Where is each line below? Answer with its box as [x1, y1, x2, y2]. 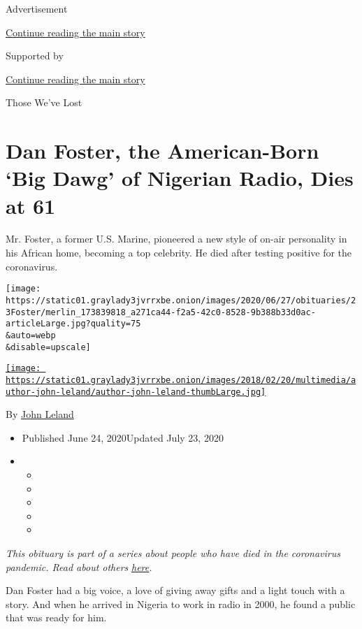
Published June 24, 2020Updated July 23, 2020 [22, 430, 224, 444]
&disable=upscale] [6, 342, 91, 352]
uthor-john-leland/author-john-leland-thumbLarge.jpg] [6, 386, 266, 397]
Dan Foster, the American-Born [6, 136, 319, 165]
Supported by [6, 48, 64, 63]
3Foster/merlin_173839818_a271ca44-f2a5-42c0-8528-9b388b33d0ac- [6, 307, 316, 317]
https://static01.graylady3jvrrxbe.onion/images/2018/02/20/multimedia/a [6, 375, 356, 385]
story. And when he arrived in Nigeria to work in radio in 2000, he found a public [6, 596, 356, 611]
